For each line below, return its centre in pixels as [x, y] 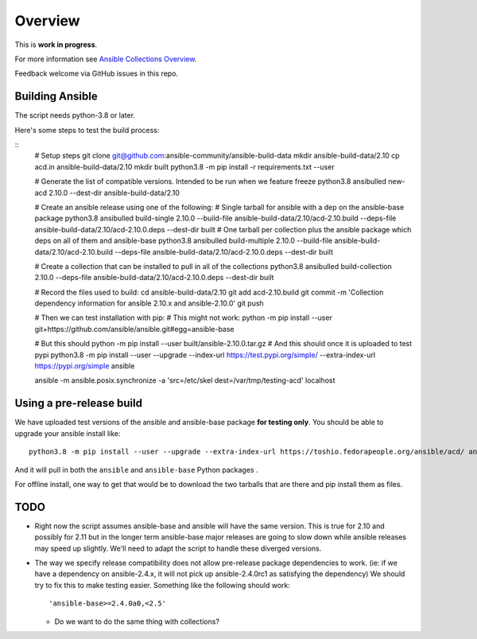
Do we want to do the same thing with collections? [137, 621]
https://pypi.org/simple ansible [85, 366]
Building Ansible [56, 97]
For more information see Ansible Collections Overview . [106, 59]
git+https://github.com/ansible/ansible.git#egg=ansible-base [134, 329]
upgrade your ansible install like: [68, 433]
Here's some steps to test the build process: [87, 130]
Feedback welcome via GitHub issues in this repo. [97, 74]
